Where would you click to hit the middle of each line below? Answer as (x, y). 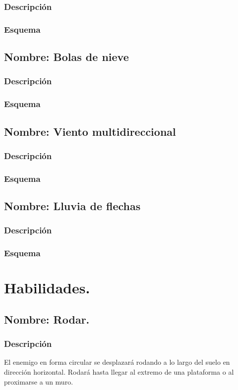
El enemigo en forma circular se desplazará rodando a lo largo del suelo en (117, 362)
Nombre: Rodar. (47, 319)
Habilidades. (47, 288)
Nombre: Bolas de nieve (66, 57)
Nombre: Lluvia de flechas (72, 206)
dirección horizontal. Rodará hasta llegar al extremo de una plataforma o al (119, 372)
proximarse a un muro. (39, 381)
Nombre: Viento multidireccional (90, 131)
